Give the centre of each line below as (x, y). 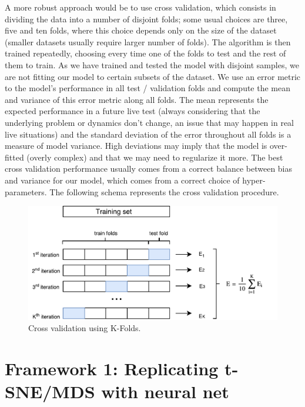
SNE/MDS (50, 391)
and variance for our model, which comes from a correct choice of (122, 180)
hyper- (254, 180)
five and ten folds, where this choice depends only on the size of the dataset (141, 30)
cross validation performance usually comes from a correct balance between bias (149, 169)
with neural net (165, 391)
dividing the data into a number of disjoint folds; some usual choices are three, (146, 19)
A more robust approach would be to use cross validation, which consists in (140, 7)
